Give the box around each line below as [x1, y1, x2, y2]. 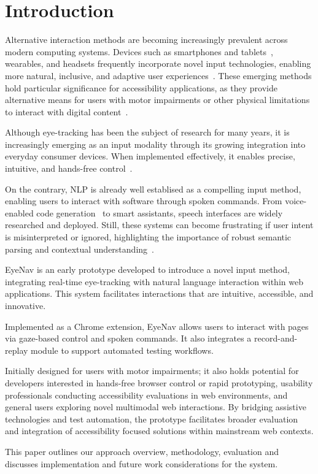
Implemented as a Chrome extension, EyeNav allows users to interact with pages [5, 319, 309, 332]
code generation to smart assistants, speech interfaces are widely [36, 206, 283, 219]
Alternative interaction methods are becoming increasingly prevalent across [5, 33, 288, 46]
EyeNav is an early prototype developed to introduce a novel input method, [5, 263, 290, 276]
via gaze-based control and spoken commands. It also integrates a [5, 332, 252, 345]
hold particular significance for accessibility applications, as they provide [5, 81, 277, 94]
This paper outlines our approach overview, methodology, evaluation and [5, 445, 279, 457]
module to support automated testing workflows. [31, 343, 214, 356]
